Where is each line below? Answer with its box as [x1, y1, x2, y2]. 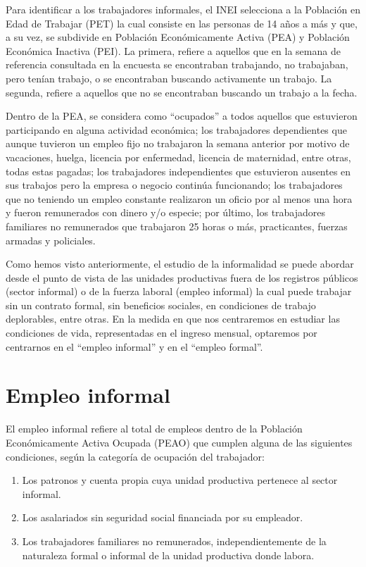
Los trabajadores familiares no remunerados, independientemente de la [22, 533, 327, 548]
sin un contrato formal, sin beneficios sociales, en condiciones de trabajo [6, 297, 316, 312]
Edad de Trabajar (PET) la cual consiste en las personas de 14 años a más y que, [6, 15, 358, 30]
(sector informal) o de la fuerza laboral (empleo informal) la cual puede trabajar [6, 284, 352, 299]
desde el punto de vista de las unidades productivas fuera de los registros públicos [6, 270, 358, 285]
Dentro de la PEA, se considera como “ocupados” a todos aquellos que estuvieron [6, 108, 358, 123]
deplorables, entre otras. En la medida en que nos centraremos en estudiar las [6, 311, 340, 326]
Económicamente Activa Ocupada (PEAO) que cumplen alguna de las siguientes [6, 435, 353, 449]
